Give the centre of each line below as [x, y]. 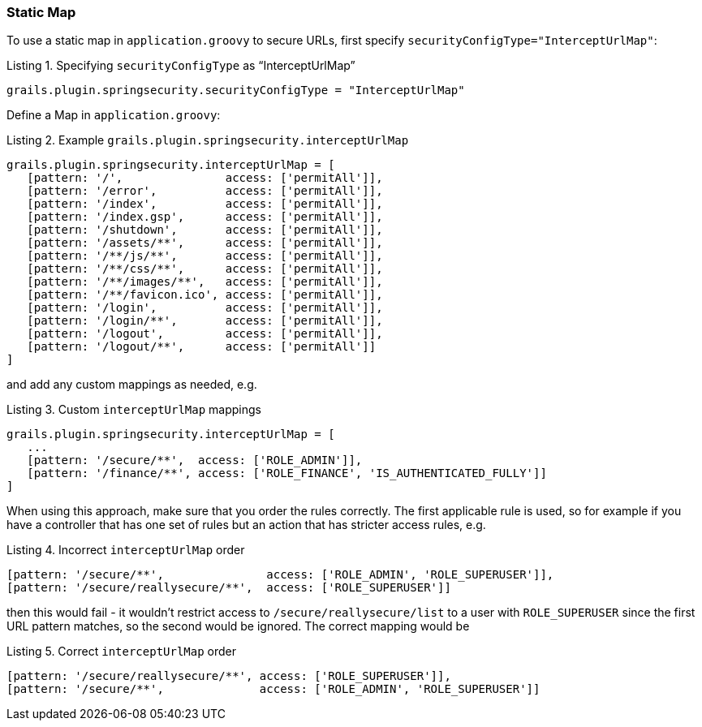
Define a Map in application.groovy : [114, 115]
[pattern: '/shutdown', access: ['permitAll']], [205, 230]
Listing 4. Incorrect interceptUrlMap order [126, 550]
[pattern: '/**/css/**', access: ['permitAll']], [205, 269]
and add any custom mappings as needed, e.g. [132, 385]
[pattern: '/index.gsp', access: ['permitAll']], [205, 217]
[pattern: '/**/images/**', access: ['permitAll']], [205, 282]
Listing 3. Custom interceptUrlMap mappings [134, 410]
